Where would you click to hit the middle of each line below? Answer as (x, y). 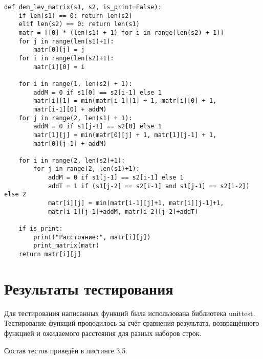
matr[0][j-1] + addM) (70, 143)
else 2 (15, 195)
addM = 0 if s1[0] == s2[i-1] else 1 (97, 92)
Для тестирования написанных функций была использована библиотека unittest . (130, 313)
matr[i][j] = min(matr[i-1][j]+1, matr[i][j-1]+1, (136, 203)
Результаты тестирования (89, 288)
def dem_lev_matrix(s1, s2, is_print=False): (83, 7)
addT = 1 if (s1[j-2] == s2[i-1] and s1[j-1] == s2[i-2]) (149, 186)
